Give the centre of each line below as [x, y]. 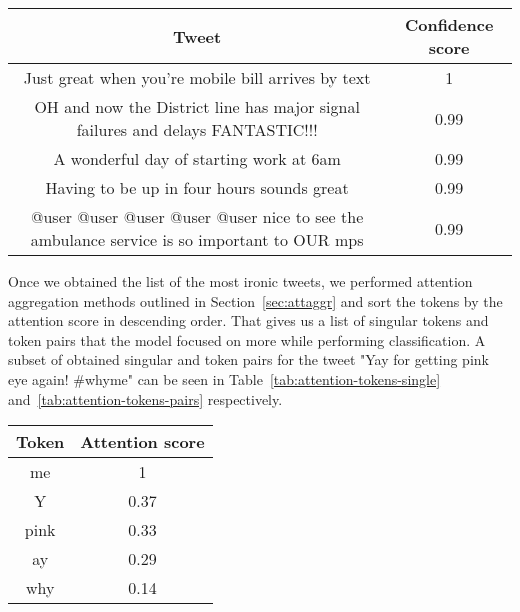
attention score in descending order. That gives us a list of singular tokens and [248, 320]
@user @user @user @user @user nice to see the [197, 216]
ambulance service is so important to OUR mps [197, 239]
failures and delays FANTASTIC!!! [197, 129]
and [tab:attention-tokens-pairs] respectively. [145, 398]
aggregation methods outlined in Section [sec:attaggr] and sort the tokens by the [255, 300]
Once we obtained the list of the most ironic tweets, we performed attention [240, 281]
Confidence [449, 24]
